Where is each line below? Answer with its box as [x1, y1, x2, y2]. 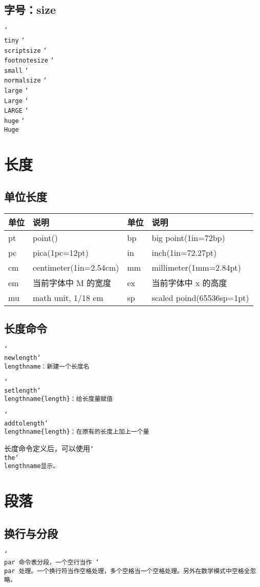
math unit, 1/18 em [33, 292, 103, 303]
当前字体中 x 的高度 [151, 277, 227, 289]
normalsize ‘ [4, 77, 47, 85]
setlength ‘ [4, 387, 41, 394]
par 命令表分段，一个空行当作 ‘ [4, 559, 99, 566]
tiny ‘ [4, 36, 25, 44]
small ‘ [4, 67, 29, 74]
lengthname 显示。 [4, 462, 59, 470]
